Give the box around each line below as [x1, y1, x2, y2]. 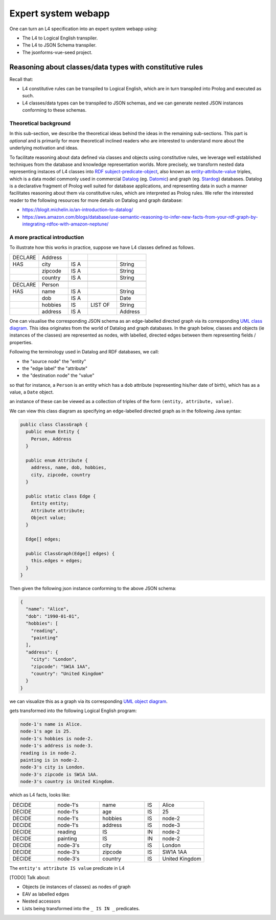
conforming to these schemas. [22, 107, 87, 113]
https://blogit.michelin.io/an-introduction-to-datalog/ [22, 206, 133, 213]
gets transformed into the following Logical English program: [9, 707, 137, 714]
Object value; [31, 515, 66, 520]
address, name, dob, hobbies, [31, 465, 107, 471]
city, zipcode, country [31, 472, 90, 477]
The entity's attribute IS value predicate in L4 [9, 865, 125, 871]
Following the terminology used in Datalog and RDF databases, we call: [9, 349, 159, 355]
